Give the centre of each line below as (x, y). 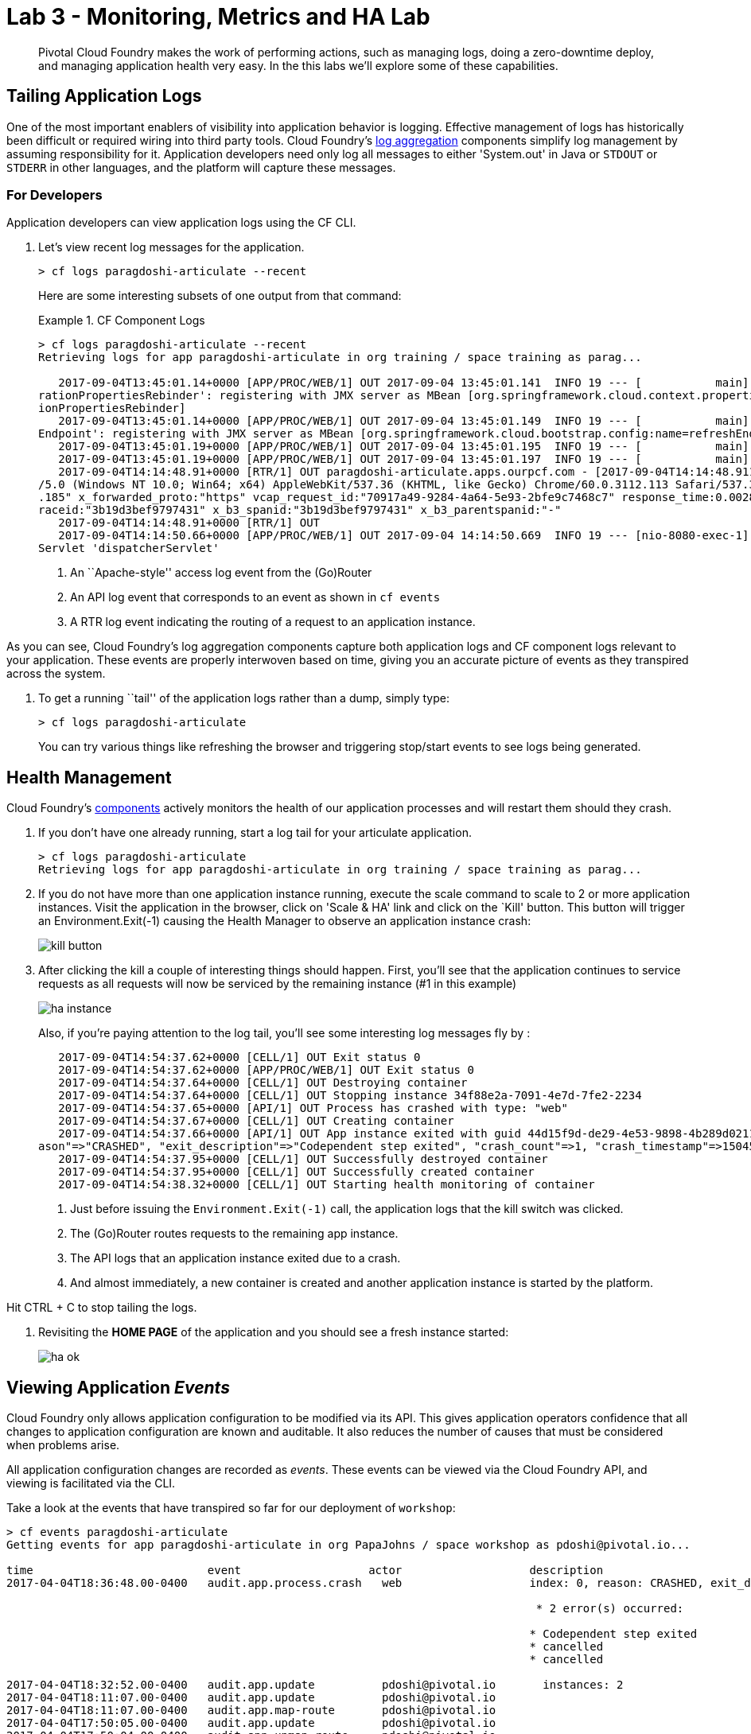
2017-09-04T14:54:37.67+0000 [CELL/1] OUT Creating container (256, 1121)
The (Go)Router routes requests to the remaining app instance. (234, 1234)
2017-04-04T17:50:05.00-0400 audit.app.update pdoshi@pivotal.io (251, 1723)
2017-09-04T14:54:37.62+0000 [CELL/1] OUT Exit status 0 (239, 1058)
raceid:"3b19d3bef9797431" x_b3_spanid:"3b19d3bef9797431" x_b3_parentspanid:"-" (300, 510)
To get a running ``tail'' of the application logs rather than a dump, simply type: (244, 698)
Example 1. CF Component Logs (122, 321)
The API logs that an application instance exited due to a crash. (235, 1258)
